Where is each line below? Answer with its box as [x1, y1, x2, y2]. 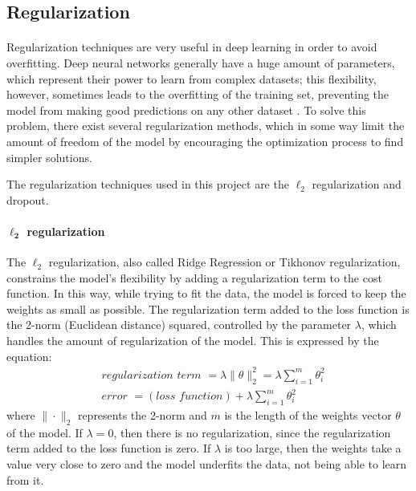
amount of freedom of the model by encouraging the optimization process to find [6, 132, 404, 149]
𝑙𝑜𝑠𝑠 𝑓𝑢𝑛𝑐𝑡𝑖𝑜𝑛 [156, 391, 223, 403]
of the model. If [6, 424, 83, 440]
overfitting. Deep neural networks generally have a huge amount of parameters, [6, 54, 395, 71]
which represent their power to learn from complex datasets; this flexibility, [6, 70, 377, 87]
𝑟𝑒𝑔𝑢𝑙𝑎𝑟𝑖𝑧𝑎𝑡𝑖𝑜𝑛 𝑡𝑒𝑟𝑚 [101, 369, 202, 381]
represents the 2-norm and [77, 406, 207, 423]
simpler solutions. [6, 148, 92, 165]
